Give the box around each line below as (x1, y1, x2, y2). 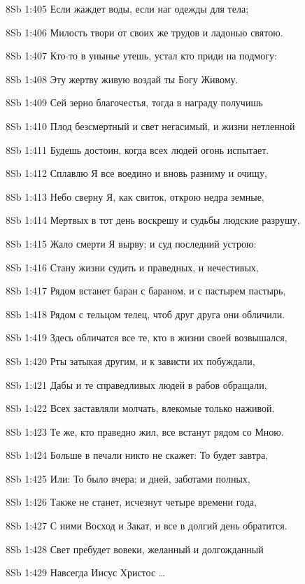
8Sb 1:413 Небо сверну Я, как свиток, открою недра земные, (6, 189, 264, 204)
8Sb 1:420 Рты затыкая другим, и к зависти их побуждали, (6, 353, 255, 368)
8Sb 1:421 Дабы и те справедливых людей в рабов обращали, (6, 377, 267, 392)
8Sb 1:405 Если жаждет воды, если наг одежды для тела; (6, 1, 249, 15)
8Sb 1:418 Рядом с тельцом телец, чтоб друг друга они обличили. (6, 306, 285, 321)
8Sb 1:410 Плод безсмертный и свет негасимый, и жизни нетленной (6, 118, 295, 133)
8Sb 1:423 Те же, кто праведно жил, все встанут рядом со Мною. (6, 424, 284, 439)
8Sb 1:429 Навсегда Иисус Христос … (6, 565, 166, 580)
